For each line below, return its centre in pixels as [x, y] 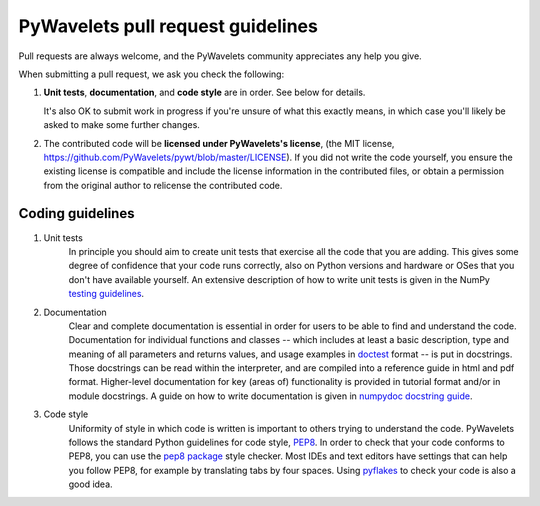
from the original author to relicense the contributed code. [163, 185]
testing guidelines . [106, 294]
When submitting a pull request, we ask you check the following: [151, 74]
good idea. [91, 484]
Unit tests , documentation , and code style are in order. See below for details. [204, 92]
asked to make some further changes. [121, 125]
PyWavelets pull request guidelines [168, 26]
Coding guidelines [76, 213]
